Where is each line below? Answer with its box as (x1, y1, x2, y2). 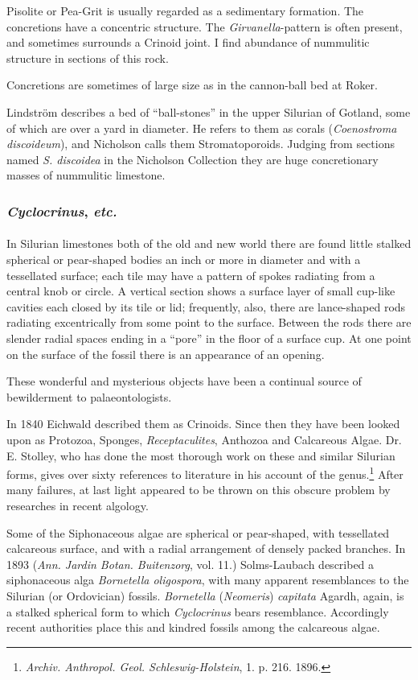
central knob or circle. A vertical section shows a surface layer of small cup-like (6, 282, 395, 299)
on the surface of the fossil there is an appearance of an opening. (6, 345, 325, 362)
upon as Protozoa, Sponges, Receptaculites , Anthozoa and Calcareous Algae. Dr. (6, 431, 402, 447)
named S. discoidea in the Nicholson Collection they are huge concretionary (6, 150, 379, 167)
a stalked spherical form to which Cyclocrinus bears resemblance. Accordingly (6, 603, 389, 620)
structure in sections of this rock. (6, 49, 169, 66)
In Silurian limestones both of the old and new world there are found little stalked (6, 235, 412, 252)
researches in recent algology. (6, 497, 149, 513)
